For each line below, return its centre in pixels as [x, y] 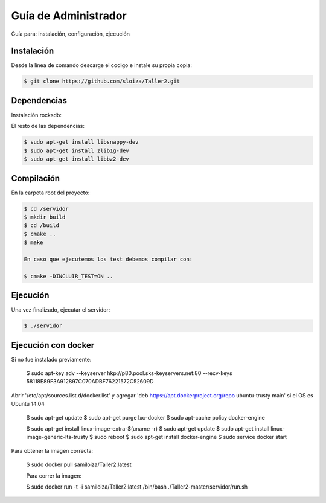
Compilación [36, 178]
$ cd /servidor [46, 209]
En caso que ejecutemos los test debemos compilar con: [108, 259]
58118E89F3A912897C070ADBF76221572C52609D [90, 382]
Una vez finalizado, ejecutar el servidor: [61, 310]
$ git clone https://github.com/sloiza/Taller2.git [102, 81]
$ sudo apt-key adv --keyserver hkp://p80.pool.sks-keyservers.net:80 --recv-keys [129, 373]
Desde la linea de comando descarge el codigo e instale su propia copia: [102, 65]
